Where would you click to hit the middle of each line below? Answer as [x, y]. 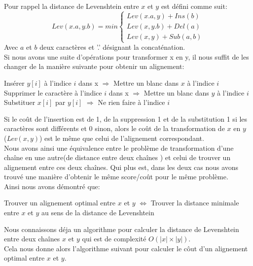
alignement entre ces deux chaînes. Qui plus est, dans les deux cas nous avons [121, 167]
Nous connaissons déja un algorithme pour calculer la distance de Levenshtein [122, 229]
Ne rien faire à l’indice [131, 102]
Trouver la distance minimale [195, 203]
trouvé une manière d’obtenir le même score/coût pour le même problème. [116, 177]
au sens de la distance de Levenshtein [98, 213]
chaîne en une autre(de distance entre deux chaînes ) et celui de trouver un [117, 157]
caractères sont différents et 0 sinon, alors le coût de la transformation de [114, 128]
